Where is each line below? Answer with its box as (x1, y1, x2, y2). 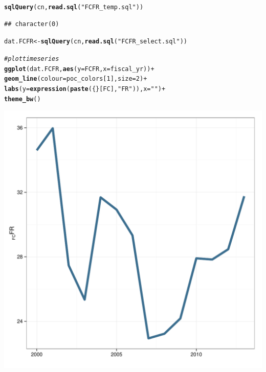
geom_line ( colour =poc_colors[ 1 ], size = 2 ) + (4, 75, 147, 83)
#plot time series (4, 55, 59, 62)
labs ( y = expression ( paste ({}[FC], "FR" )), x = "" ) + (4, 85, 166, 92)
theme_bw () (4, 95, 41, 103)
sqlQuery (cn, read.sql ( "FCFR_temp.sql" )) (4, 4, 144, 11)
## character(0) (4, 20, 59, 28)
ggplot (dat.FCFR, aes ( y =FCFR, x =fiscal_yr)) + (4, 65, 154, 73)
